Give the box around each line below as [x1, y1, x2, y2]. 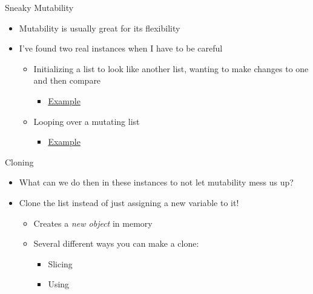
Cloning [5, 155, 34, 168]
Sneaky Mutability [5, 1, 74, 13]
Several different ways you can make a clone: [33, 237, 199, 250]
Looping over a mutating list [33, 115, 140, 127]
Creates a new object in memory [33, 216, 153, 229]
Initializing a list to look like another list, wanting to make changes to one [33, 62, 309, 75]
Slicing [48, 257, 73, 270]
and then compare [33, 74, 101, 87]
